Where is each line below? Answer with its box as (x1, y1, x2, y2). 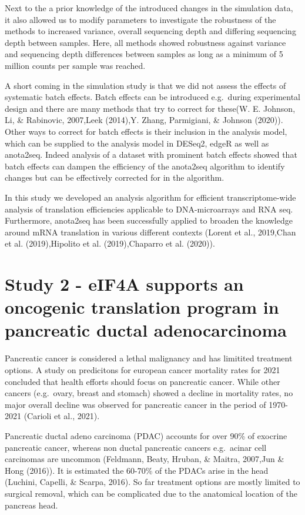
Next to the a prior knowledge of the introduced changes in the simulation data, (5, 2, 293, 14)
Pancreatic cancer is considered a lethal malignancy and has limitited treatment (5, 352, 293, 364)
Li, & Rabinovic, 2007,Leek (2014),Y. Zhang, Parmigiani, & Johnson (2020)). (5, 114, 283, 126)
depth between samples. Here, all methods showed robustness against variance (5, 36, 286, 48)
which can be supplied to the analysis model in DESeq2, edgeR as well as (5, 137, 269, 149)
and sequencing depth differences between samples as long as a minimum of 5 (5, 48, 283, 60)
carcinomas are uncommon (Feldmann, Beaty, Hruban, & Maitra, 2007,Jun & (5, 453, 284, 465)
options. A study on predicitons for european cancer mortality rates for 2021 (5, 363, 280, 376)
